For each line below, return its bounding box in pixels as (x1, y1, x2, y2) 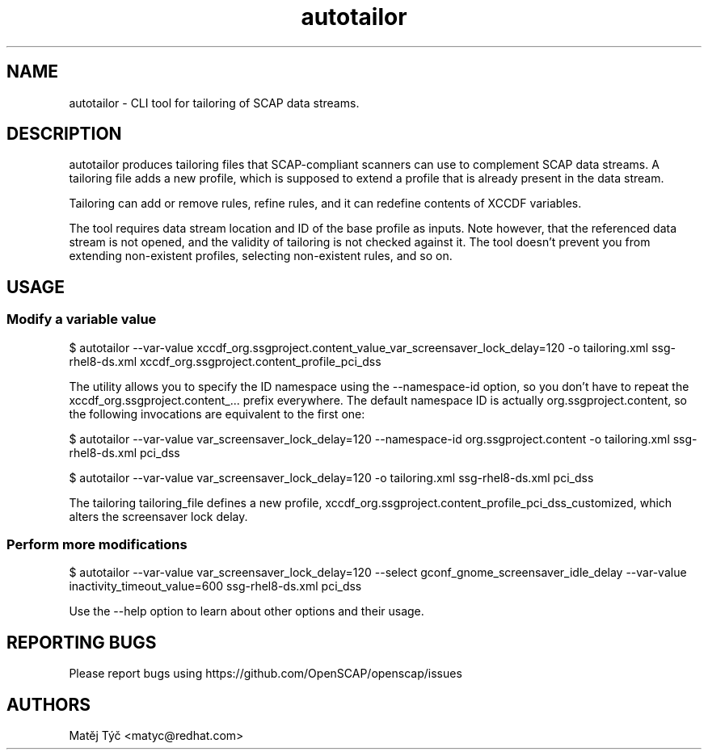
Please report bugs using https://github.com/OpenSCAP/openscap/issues (69, 666, 462, 681)
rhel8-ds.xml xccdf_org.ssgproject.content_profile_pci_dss (69, 354, 381, 368)
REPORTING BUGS (6, 632, 157, 653)
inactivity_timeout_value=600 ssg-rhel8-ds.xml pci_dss (69, 579, 362, 594)
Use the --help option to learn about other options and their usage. (69, 604, 424, 619)
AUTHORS (6, 694, 91, 715)
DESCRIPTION (6, 124, 122, 145)
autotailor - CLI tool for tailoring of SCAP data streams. (69, 95, 360, 110)
